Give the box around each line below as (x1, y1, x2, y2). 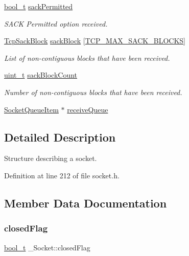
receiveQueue (67, 104, 108, 114)
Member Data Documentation (4, 195, 167, 211)
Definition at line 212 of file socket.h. (4, 170, 120, 180)
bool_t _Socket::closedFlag (4, 242, 90, 252)
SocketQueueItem (4, 104, 59, 114)
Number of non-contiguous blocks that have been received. (4, 86, 182, 97)
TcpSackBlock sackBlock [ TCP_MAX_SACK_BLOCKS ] (4, 35, 185, 46)
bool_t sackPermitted (4, 1, 73, 11)
